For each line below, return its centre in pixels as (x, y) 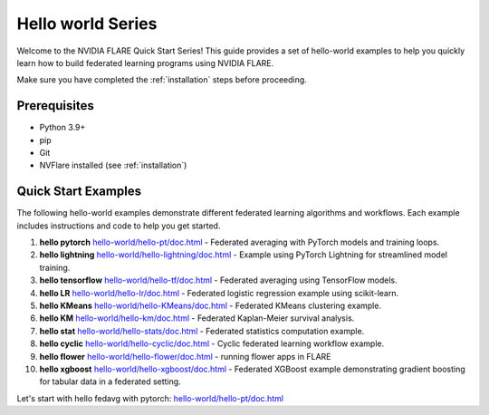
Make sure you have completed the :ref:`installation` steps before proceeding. (162, 80)
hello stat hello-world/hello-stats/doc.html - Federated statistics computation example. (202, 331)
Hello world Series (87, 24)
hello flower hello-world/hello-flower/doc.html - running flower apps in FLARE (185, 356)
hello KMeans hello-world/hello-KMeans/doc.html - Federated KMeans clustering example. (211, 306)
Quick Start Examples (79, 192)
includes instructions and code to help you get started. (119, 226)
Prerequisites (55, 106)
